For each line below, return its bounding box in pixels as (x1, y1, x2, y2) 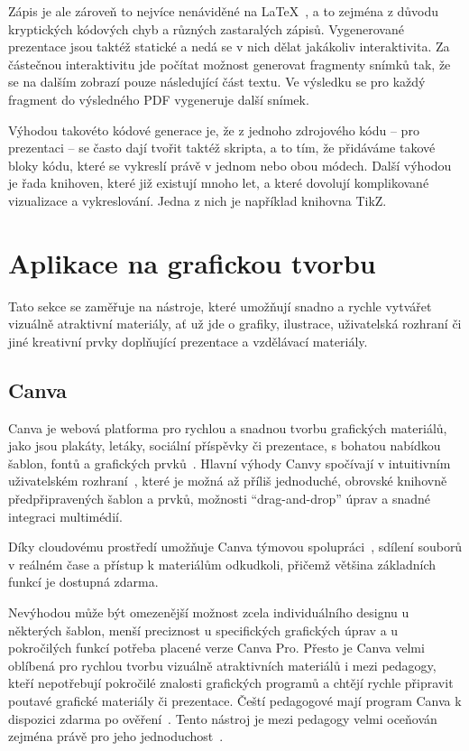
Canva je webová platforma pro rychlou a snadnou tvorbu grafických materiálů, (8, 418, 447, 437)
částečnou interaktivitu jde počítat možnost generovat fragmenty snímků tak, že (8, 54, 451, 73)
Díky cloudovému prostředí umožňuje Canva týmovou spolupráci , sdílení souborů (8, 537, 463, 556)
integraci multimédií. (8, 506, 123, 525)
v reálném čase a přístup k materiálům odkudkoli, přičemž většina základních (8, 554, 437, 573)
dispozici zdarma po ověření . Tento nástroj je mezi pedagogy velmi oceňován (8, 709, 437, 728)
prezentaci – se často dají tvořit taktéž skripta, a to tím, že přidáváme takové (8, 138, 436, 157)
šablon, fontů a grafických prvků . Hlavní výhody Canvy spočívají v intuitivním (8, 453, 451, 472)
